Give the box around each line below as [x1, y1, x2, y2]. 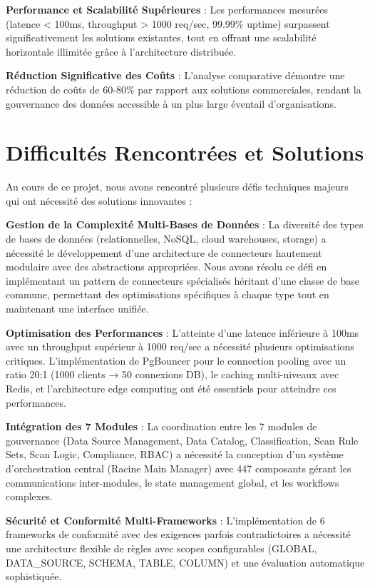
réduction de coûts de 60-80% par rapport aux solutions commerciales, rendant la [6, 81, 361, 96]
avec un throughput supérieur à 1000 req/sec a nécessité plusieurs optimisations [6, 339, 354, 354]
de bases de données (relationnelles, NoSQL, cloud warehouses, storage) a [6, 231, 327, 246]
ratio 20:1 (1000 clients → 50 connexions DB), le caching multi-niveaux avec [6, 367, 339, 382]
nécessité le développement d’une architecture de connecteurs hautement [6, 245, 322, 260]
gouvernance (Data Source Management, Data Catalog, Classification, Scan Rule [6, 432, 359, 447]
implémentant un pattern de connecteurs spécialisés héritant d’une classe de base [6, 273, 360, 288]
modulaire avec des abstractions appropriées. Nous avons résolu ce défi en [6, 259, 327, 274]
